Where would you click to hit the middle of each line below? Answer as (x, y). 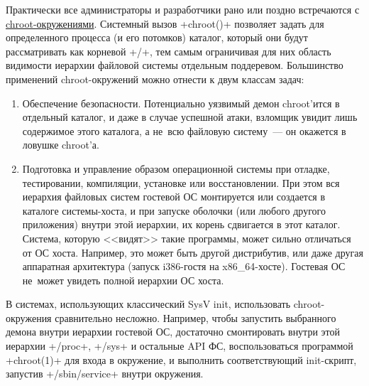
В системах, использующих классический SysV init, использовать (148, 304)
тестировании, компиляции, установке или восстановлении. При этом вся (181, 182)
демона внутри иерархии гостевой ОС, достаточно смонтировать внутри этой (173, 332)
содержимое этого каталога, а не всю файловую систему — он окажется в (184, 130)
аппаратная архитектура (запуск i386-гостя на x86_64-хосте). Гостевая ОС (184, 266)
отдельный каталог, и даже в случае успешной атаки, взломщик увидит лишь (190, 117)
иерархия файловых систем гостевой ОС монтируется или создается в (174, 197)
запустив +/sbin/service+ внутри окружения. (105, 374)
